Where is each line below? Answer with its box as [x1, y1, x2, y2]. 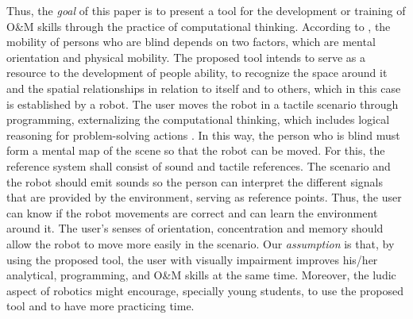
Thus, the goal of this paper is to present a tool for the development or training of [6, 2, 406, 18]
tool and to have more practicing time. [6, 298, 195, 314]
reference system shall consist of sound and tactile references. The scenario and [6, 157, 391, 174]
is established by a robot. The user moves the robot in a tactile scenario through [6, 95, 399, 112]
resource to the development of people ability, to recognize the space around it [6, 64, 388, 81]
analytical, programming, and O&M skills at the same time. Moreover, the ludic [6, 267, 396, 283]
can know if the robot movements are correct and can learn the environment [6, 204, 378, 221]
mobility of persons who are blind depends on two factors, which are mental [6, 33, 376, 50]
